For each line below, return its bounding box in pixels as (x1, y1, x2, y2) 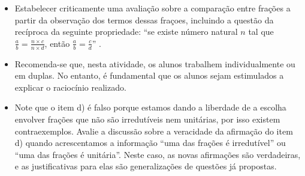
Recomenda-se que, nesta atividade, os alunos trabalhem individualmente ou (14, 57, 295, 70)
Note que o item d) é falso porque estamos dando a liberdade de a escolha (14, 101, 286, 114)
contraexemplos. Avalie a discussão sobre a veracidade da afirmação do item (14, 124, 293, 137)
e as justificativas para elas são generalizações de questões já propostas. (14, 160, 277, 172)
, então (44, 37, 70, 49)
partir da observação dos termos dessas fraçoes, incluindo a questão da (14, 13, 274, 26)
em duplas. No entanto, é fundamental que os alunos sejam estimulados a (14, 69, 284, 82)
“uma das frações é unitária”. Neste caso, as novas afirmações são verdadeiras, (14, 148, 301, 160)
